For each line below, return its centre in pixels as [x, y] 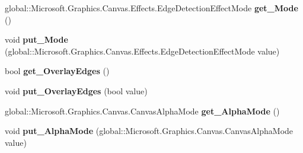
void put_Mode [36, 39]
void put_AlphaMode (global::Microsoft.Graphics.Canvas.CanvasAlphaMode [149, 131]
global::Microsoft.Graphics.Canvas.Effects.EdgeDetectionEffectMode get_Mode [151, 8]
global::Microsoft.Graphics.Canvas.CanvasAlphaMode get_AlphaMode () [142, 111]
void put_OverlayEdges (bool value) [76, 90]
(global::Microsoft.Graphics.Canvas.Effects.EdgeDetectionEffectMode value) [142, 51]
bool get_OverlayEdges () [57, 71]
